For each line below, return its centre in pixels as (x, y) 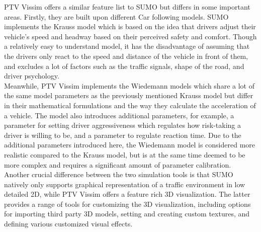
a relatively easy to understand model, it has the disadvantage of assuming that (127, 46)
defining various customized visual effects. (68, 224)
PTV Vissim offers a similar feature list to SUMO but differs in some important (127, 7)
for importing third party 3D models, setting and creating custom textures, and (127, 214)
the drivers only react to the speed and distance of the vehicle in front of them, (126, 56)
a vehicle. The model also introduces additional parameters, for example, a (119, 115)
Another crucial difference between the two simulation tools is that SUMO (119, 174)
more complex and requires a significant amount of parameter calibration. (118, 164)
